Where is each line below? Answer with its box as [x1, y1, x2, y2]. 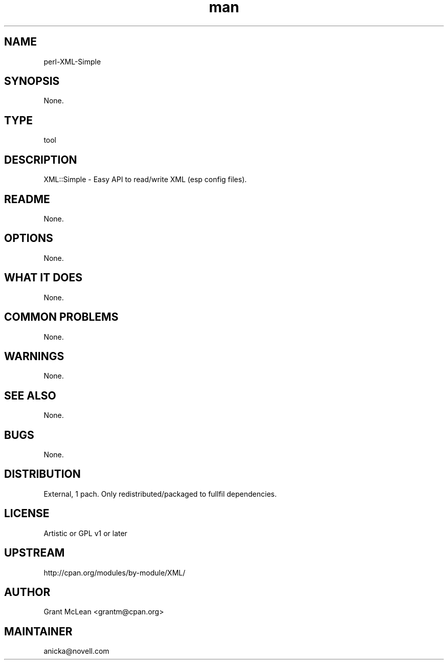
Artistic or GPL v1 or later [43, 528, 127, 538]
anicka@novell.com [43, 647, 109, 656]
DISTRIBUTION [4, 468, 81, 481]
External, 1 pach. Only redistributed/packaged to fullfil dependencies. [43, 489, 277, 498]
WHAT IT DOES [4, 271, 83, 284]
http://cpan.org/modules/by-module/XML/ [43, 568, 186, 577]
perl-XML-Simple [43, 57, 101, 66]
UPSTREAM [4, 546, 65, 560]
